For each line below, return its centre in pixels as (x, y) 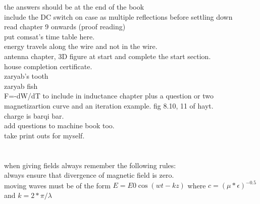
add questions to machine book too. (59, 125)
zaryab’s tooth (26, 76)
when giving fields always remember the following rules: (90, 165)
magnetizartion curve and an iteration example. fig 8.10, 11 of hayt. (109, 105)
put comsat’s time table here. (49, 36)
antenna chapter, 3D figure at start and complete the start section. (108, 56)
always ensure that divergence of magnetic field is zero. (89, 175)
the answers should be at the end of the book (74, 7)
